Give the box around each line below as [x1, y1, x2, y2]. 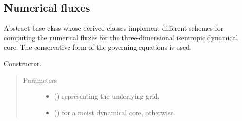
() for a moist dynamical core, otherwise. [54, 107, 175, 117]
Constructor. [4, 58, 42, 68]
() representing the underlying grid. [54, 91, 160, 101]
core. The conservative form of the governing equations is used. [4, 42, 191, 52]
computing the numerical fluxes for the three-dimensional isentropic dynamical [4, 32, 238, 42]
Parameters [23, 74, 57, 85]
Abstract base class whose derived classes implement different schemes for [4, 23, 224, 33]
